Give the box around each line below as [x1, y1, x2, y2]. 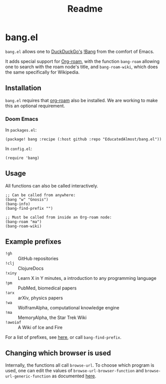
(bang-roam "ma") [5, 219, 42, 224]
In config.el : [5, 146, 32, 152]
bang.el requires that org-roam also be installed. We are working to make [5, 97, 158, 103]
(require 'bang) [5, 155, 39, 161]
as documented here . [52, 373, 97, 379]
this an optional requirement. [5, 103, 65, 109]
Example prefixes [5, 237, 62, 246]
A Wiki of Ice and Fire [18, 324, 63, 330]
